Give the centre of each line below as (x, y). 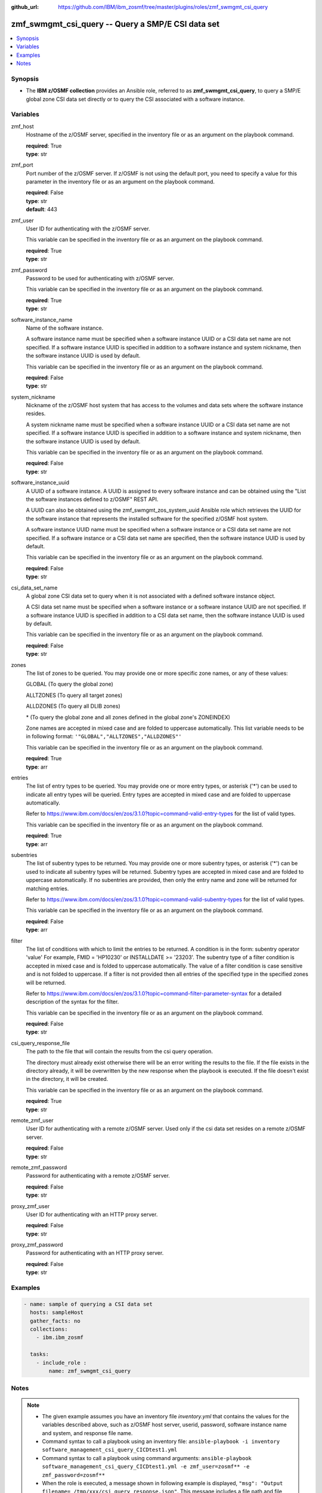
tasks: (40, 1354)
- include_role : (61, 1363)
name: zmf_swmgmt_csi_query (90, 1371)
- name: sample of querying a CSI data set (88, 1304)
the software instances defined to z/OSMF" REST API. (92, 499)
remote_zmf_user (32, 1120)
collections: (49, 1329)
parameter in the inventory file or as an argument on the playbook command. (120, 182)
